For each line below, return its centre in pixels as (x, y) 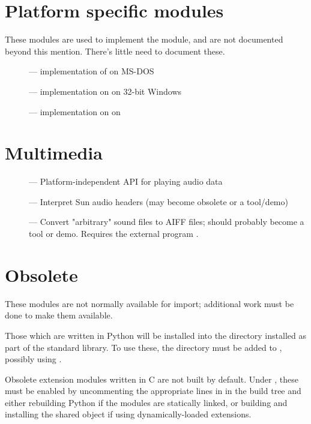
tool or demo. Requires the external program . (114, 233)
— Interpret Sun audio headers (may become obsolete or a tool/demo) (159, 201)
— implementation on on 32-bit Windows (105, 91)
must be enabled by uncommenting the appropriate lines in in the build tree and (153, 391)
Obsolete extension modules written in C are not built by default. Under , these (152, 379)
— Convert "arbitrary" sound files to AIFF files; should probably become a (167, 222)
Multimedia (54, 153)
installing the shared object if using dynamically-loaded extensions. (128, 414)
